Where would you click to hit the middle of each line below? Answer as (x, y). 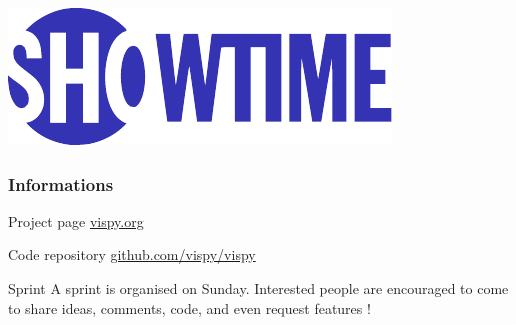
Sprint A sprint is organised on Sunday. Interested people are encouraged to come (258, 288)
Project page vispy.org (76, 220)
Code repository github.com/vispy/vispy (132, 254)
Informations (61, 183)
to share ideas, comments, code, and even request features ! (189, 307)
